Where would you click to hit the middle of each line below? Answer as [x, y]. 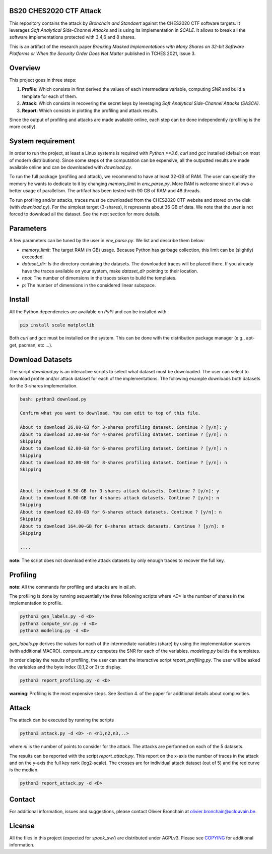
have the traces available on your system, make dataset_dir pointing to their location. [110, 271]
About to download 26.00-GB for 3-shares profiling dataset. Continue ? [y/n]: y [124, 427]
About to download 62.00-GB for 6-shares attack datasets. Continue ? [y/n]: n [121, 512]
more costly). [23, 127]
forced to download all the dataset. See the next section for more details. [85, 214]
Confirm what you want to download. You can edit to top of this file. [110, 413]
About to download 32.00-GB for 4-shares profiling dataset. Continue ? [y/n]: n [124, 434]
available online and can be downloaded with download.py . [71, 167]
